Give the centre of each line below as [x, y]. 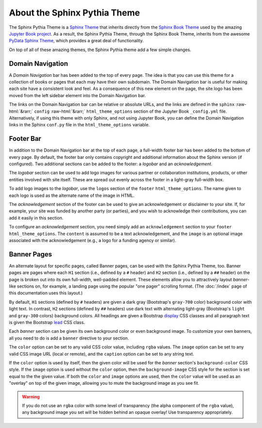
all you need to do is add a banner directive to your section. [69, 338]
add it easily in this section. [36, 218]
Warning [31, 396]
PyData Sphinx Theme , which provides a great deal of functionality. [76, 41]
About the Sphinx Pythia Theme [74, 13]
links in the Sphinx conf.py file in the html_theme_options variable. [79, 125]
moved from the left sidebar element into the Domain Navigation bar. [77, 95]
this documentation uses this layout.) [46, 293]
